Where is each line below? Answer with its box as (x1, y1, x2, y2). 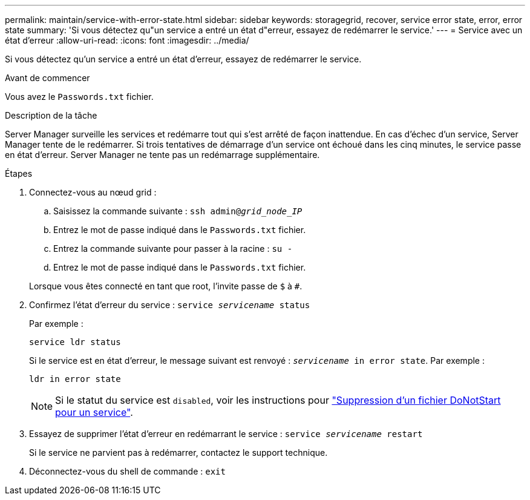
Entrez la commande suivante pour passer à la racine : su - (53, 243, 293, 254)
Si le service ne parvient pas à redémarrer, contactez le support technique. (29, 447, 328, 458)
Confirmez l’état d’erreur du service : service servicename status (29, 300, 310, 310)
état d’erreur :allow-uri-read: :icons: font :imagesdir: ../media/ (5, 35, 249, 45)
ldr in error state (29, 374, 121, 384)
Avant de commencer (5, 73, 90, 83)
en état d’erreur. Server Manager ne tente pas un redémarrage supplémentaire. (5, 150, 320, 160)
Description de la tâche (5, 110, 97, 120)
